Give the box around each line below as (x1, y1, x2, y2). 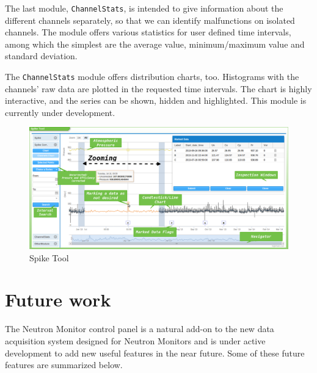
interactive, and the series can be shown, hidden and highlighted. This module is (5, 94, 307, 107)
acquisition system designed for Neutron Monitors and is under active (5, 334, 266, 347)
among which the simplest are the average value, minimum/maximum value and (5, 37, 305, 50)
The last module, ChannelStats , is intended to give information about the (5, 2, 283, 14)
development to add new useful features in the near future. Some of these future (5, 346, 305, 359)
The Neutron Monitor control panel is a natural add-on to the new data (5, 322, 274, 335)
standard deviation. (5, 49, 78, 62)
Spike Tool (29, 251, 69, 264)
